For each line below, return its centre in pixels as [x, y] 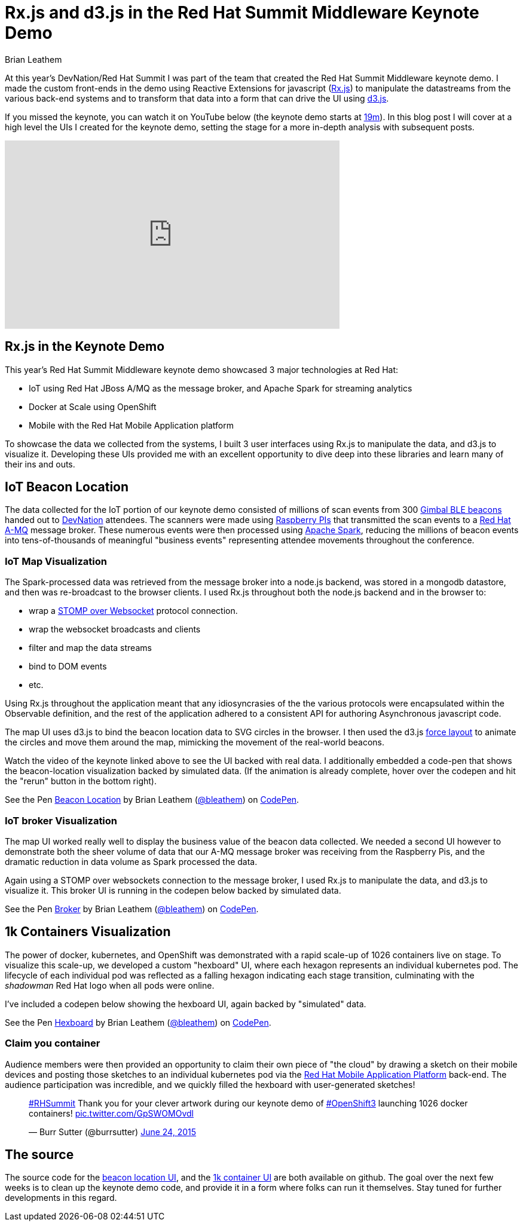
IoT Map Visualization [56, 561]
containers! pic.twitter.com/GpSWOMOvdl [111, 1113]
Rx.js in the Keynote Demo [85, 347]
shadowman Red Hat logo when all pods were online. [110, 985]
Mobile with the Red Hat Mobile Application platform [131, 425]
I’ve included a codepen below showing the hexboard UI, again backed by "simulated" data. [186, 1004]
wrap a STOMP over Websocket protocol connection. [133, 611]
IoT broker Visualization [61, 820]
